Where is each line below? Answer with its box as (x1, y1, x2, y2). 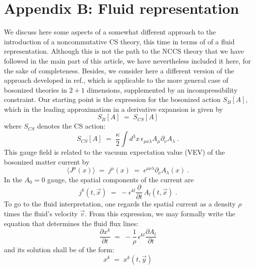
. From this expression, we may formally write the (85, 208, 235, 219)
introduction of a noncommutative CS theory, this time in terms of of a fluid (4, 36, 235, 46)
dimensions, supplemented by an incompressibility (87, 84, 238, 95)
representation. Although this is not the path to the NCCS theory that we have (4, 46, 244, 56)
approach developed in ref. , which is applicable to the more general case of (4, 75, 228, 85)
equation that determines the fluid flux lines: (4, 218, 139, 228)
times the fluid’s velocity (4, 208, 78, 219)
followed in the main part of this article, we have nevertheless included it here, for (4, 55, 251, 66)
